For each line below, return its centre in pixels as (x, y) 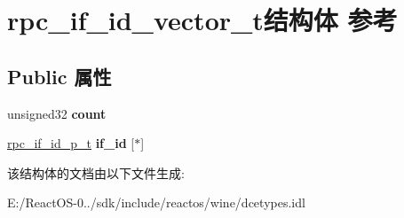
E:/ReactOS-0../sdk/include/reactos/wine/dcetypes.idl (156, 202)
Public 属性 (59, 76)
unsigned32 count (57, 113)
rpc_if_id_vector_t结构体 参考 (202, 20)
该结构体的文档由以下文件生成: (96, 172)
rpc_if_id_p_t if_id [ (71, 143)
